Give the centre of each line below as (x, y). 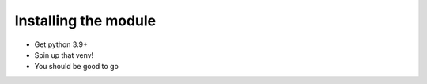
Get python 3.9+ (61, 44)
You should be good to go (76, 67)
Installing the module (85, 21)
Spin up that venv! (64, 55)
